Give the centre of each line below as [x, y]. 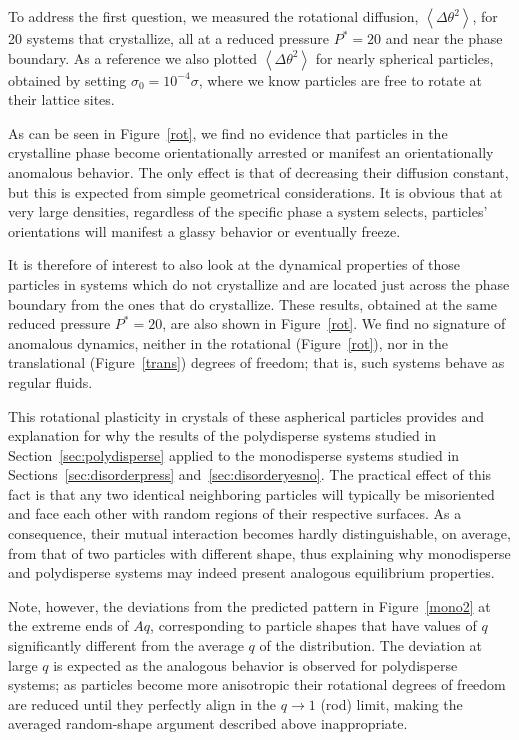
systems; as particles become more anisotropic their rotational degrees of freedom [257, 684]
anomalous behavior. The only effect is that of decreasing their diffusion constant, [258, 171]
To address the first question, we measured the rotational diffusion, [213, 16]
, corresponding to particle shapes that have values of [313, 625]
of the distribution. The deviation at [371, 645]
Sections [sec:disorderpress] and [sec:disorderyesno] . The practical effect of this [250, 474]
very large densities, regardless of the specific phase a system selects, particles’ [248, 211]
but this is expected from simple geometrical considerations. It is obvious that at [255, 191]
